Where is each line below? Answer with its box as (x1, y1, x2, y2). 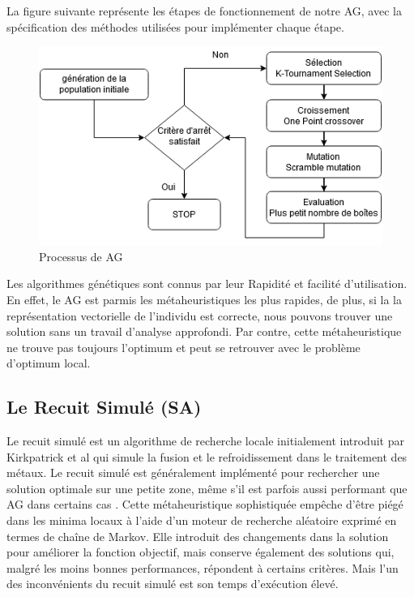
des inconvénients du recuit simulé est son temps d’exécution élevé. (6, 575, 339, 592)
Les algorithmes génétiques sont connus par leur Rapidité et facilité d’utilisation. (6, 275, 408, 292)
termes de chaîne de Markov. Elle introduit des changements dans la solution (6, 527, 389, 544)
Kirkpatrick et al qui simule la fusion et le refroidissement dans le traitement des (6, 448, 408, 465)
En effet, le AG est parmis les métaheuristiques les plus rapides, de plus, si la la (6, 290, 403, 307)
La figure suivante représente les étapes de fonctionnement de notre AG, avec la (6, 2, 402, 19)
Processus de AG (39, 247, 123, 264)
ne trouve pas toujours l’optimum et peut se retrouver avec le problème (6, 338, 361, 355)
